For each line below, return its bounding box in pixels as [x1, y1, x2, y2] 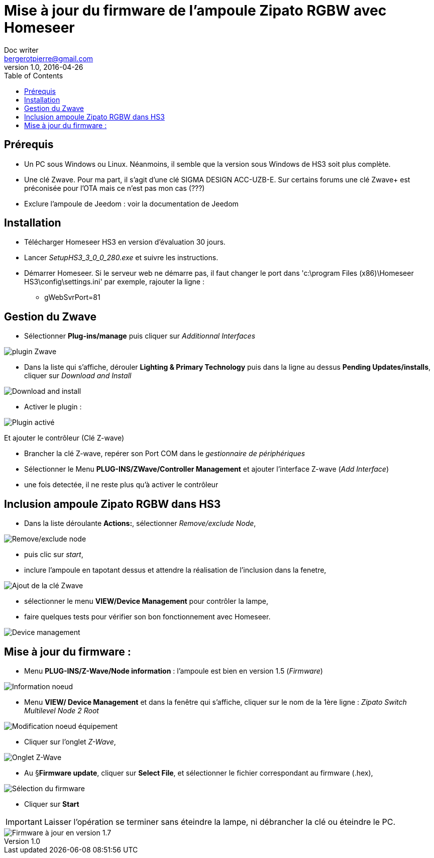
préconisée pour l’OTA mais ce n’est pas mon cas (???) [24, 183, 205, 192]
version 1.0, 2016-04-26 [4, 62, 83, 71]
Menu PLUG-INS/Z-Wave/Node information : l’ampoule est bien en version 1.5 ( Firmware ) [24, 666, 323, 675]
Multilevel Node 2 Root [24, 706, 99, 715]
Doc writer [4, 45, 39, 54]
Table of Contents [4, 71, 63, 80]
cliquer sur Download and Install [24, 371, 132, 380]
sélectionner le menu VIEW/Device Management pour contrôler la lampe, [24, 597, 268, 606]
